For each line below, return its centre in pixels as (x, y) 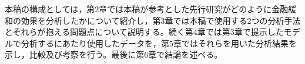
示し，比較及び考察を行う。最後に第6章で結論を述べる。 (114, 54)
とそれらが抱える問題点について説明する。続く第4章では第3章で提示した (144, 32)
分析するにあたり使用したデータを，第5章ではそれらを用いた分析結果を (159, 43)
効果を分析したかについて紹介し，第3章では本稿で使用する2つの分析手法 (161, 20)
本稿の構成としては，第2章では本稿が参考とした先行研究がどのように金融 (147, 9)
